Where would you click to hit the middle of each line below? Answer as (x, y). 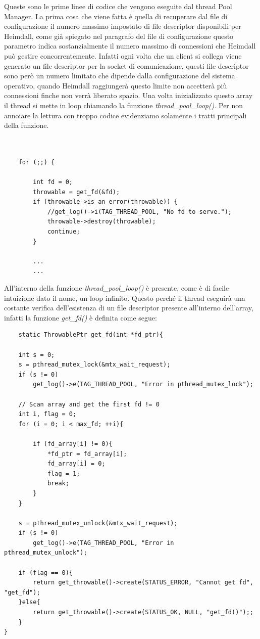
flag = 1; (64, 473)
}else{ (29, 602)
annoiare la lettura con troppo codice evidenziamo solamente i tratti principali (125, 115)
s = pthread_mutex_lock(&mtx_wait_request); (94, 365)
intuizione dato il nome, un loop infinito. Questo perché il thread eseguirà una (125, 298)
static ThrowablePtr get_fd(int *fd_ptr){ (91, 335)
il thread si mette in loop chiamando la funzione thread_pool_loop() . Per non (124, 105)
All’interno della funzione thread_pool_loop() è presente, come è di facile (117, 288)
